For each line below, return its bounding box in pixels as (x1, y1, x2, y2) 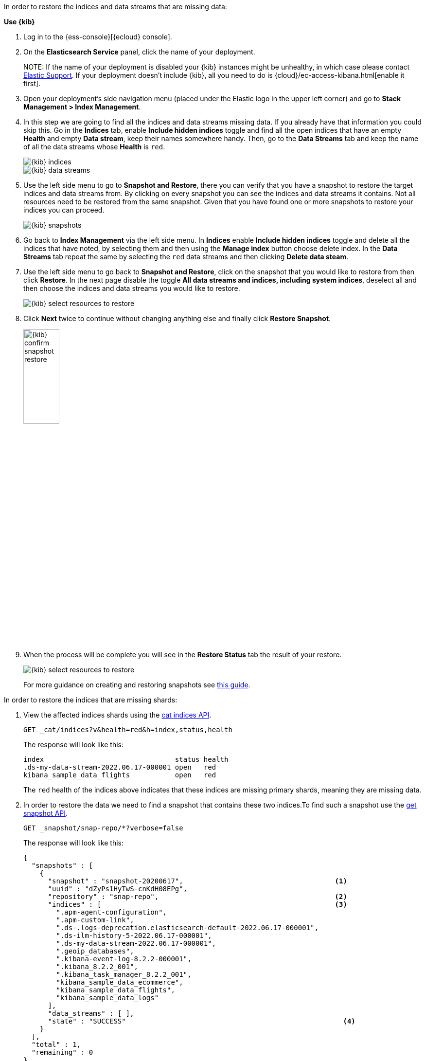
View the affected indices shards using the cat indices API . (23, 710, 212, 719)
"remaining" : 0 (31, 1048, 93, 1056)
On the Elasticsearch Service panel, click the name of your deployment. (23, 48, 255, 56)
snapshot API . (23, 809, 68, 817)
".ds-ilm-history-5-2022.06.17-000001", (56, 931, 212, 939)
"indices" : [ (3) (48, 900, 347, 908)
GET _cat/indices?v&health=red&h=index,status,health (23, 725, 232, 734)
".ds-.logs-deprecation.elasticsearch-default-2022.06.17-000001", (56, 923, 319, 932)
